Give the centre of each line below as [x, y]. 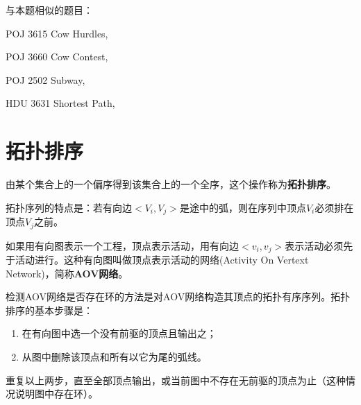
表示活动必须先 [319, 245]
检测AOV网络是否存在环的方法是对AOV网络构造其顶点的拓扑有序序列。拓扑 [178, 296]
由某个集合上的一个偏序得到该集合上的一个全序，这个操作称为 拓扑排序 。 [171, 184]
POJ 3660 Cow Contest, [57, 57]
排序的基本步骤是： [49, 310]
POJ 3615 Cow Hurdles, [57, 33]
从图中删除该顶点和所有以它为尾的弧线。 [114, 357]
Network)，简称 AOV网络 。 [67, 273]
